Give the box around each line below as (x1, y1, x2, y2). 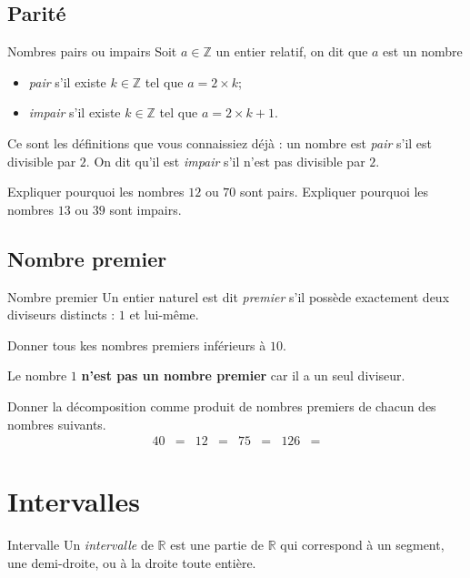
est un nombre (383, 42, 463, 61)
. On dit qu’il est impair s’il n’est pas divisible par (85, 151, 365, 170)
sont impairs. (109, 199, 182, 218)
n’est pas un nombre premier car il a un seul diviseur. (81, 366, 405, 385)
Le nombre (7, 366, 67, 385)
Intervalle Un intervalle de (7, 535, 154, 554)
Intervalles (7, 482, 140, 520)
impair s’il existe (28, 103, 121, 122)
